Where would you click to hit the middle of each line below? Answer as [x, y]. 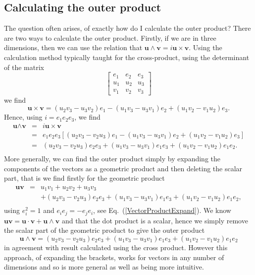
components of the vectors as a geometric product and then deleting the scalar [123, 168]
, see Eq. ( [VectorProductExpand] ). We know [162, 210]
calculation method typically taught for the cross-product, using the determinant [127, 57]
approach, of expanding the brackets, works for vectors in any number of [114, 257]
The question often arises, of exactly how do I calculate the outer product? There [127, 28]
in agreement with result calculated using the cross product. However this [116, 247]
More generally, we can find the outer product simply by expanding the [112, 158]
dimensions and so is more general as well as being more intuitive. [104, 267]
